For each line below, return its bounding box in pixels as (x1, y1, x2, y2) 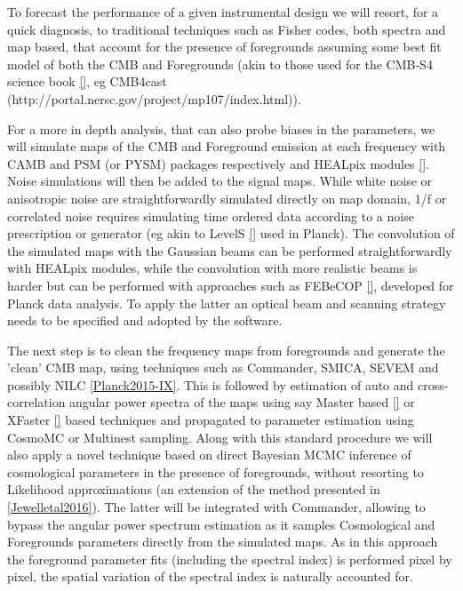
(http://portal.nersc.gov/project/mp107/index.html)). (7, 89, 301, 108)
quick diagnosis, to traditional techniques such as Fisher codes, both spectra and (7, 20, 446, 38)
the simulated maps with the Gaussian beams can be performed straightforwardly (7, 241, 452, 260)
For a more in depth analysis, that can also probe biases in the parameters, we (7, 119, 435, 138)
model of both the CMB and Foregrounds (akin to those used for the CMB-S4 (7, 54, 433, 73)
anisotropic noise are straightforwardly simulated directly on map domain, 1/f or (7, 188, 447, 207)
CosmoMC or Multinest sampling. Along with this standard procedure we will (7, 427, 433, 446)
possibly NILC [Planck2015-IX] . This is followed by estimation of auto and (7, 375, 414, 394)
